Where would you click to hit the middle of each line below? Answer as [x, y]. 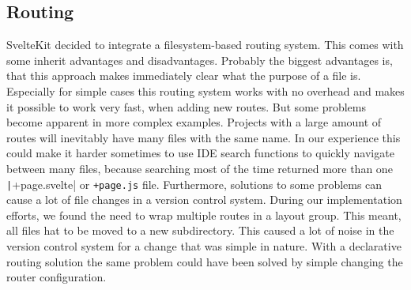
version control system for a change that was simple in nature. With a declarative [204, 245]
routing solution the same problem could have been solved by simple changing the [205, 261]
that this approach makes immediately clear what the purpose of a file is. [184, 75]
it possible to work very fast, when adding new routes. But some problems [187, 106]
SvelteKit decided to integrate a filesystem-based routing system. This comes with [205, 45]
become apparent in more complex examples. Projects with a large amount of [194, 122]
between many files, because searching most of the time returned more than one [200, 168]
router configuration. [57, 277]
